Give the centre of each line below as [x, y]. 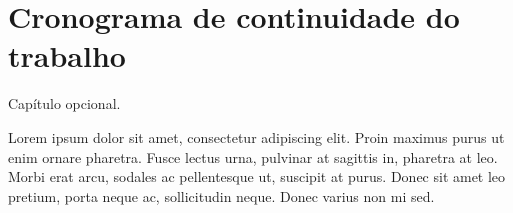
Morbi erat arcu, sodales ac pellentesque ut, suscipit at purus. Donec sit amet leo [257, 176]
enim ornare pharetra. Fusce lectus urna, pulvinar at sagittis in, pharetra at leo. [253, 156]
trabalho [67, 55]
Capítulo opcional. [64, 103]
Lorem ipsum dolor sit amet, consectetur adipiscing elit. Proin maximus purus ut [256, 136]
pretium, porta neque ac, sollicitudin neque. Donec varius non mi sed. [221, 195]
